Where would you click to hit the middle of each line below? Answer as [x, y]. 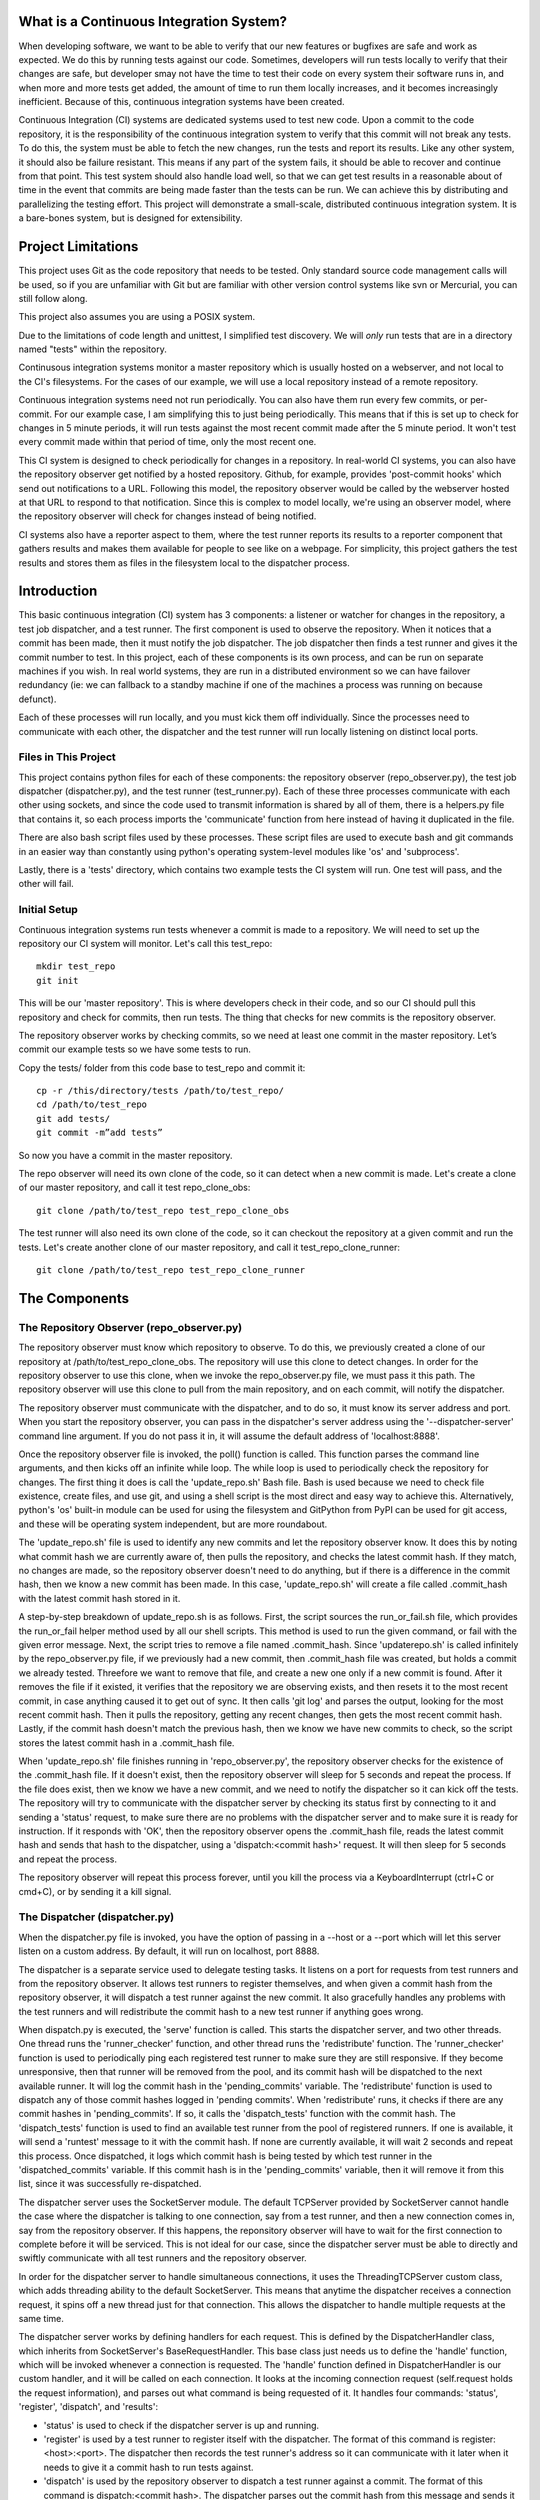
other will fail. [46, 884]
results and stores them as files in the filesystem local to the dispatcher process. [184, 562]
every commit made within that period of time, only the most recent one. [167, 442]
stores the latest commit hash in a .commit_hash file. [126, 1742]
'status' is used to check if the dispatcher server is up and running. [181, 2425]
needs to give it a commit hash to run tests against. [148, 2467]
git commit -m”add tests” [100, 1133]
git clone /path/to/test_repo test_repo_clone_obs [163, 1210]
